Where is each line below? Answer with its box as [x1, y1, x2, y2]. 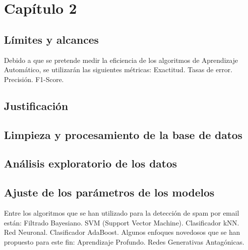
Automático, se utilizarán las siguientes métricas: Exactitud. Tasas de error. [4, 64, 233, 75]
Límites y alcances [4, 31, 99, 47]
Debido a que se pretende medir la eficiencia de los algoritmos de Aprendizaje [4, 55, 238, 65]
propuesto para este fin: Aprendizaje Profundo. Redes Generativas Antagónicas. [4, 236, 245, 247]
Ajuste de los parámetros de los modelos [4, 185, 215, 200]
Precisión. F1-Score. [4, 74, 64, 84]
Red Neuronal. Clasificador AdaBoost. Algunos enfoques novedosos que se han [4, 227, 240, 237]
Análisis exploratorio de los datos [4, 156, 177, 171]
